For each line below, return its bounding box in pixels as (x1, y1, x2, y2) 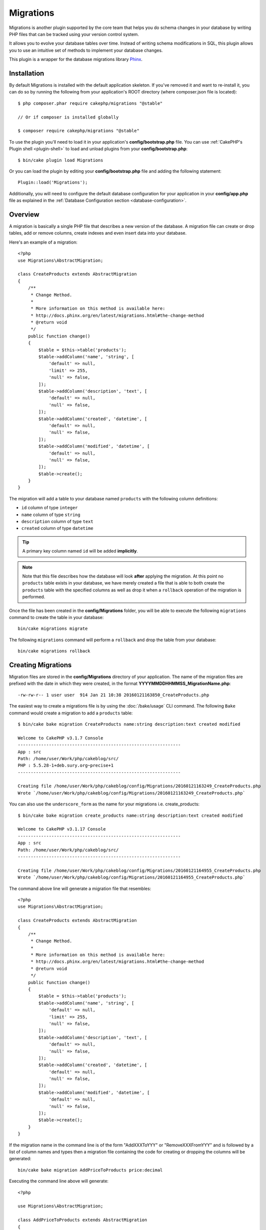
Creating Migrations (9, 661, 72, 669)
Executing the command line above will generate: (9, 1178, 109, 1184)
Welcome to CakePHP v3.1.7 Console (18, 735, 104, 740)
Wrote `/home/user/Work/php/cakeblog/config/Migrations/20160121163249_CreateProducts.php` (18, 790, 245, 796)
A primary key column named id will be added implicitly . (22, 548, 138, 554)
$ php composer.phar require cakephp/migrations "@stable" (18, 100, 163, 106)
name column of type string (21, 512, 80, 518)
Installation (9, 69, 44, 77)
